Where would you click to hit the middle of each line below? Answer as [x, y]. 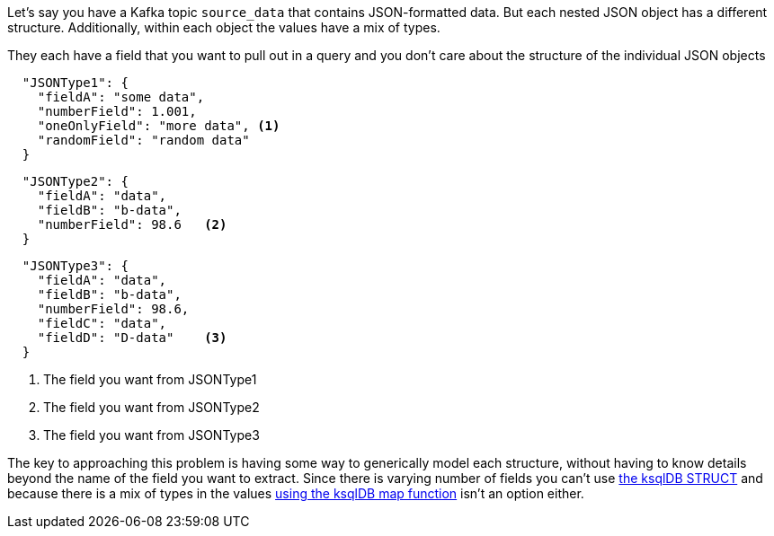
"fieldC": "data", [102, 323]
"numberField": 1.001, [117, 111]
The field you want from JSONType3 [151, 435]
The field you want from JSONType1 [150, 379]
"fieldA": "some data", [121, 97]
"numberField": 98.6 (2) [132, 224]
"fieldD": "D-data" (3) [132, 338]
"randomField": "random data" [143, 140]
